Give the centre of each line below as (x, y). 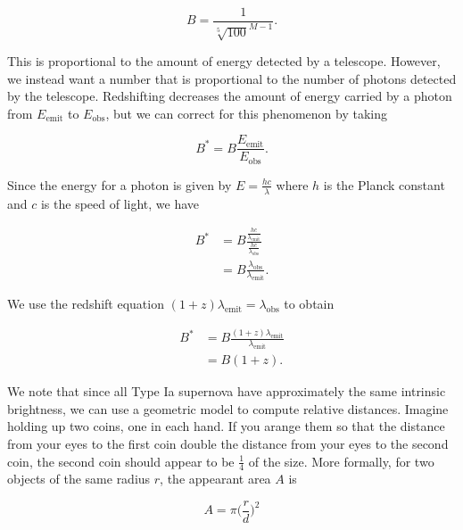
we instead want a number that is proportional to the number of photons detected (232, 78)
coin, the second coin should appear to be (121, 461)
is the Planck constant (384, 184)
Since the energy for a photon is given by (120, 184)
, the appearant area (215, 479)
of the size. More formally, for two (341, 461)
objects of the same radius (79, 479)
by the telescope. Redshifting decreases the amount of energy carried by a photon (230, 96)
